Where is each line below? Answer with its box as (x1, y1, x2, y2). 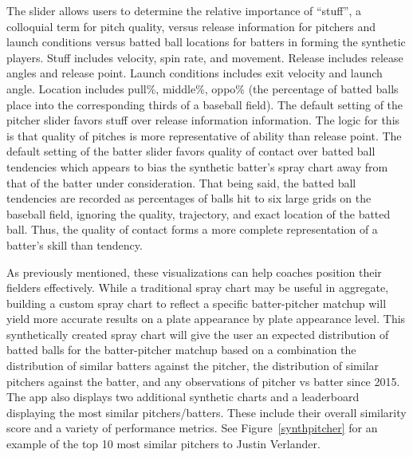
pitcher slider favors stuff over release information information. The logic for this (6, 112, 400, 128)
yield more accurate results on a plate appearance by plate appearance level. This (6, 310, 406, 327)
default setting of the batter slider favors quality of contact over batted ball (6, 143, 376, 160)
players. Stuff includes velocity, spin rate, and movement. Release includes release (6, 49, 403, 65)
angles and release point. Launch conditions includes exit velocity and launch (6, 65, 383, 81)
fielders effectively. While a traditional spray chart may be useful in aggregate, (6, 279, 389, 296)
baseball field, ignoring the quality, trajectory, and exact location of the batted (6, 205, 391, 222)
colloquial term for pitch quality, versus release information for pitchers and (6, 18, 376, 34)
